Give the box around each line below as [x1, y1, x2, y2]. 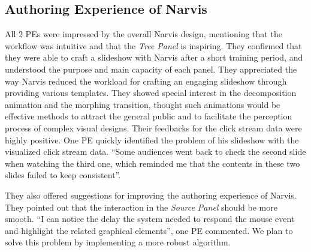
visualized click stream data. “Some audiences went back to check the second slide [5, 145, 306, 158]
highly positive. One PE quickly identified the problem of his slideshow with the [5, 133, 299, 146]
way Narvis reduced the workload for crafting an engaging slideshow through [5, 74, 287, 87]
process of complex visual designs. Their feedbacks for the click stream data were [5, 121, 302, 134]
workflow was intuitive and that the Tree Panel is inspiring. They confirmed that [5, 39, 302, 52]
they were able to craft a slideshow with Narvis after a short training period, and [5, 51, 303, 64]
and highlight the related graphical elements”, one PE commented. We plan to [5, 224, 293, 236]
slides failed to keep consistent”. [5, 169, 121, 181]
